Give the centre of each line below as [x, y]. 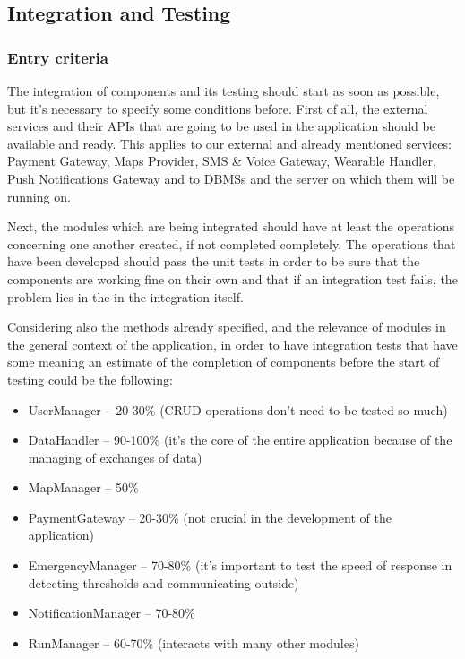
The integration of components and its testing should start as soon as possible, [224, 91]
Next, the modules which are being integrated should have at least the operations [231, 226]
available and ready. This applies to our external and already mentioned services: [229, 143]
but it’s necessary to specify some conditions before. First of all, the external [218, 108]
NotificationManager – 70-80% [112, 613]
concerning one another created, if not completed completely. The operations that [232, 243]
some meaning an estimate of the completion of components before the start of [224, 362]
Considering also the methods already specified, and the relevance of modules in [227, 327]
